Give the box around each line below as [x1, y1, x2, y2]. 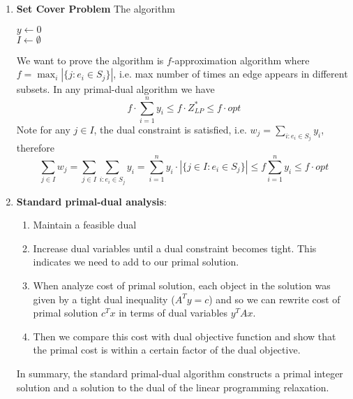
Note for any [16, 122, 70, 136]
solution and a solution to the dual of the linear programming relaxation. [16, 379, 329, 394]
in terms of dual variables [119, 305, 228, 320]
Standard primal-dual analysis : [16, 194, 167, 208]
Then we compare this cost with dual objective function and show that [33, 328, 336, 343]
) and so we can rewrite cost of [209, 291, 340, 306]
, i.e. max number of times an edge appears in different [113, 66, 348, 81]
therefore [16, 140, 54, 155]
